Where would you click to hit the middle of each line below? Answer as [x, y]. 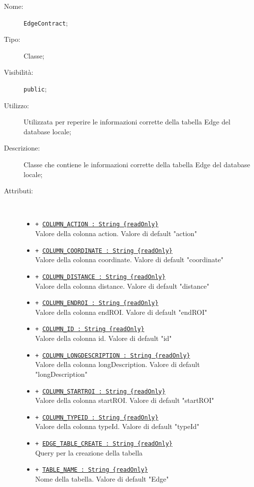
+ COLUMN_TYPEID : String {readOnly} [97, 417]
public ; [35, 89]
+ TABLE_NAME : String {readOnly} [91, 470]
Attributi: [19, 191]
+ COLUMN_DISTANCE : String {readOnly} [100, 277]
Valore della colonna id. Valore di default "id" [103, 338]
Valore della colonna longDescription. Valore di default [117, 364]
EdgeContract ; [46, 22]
